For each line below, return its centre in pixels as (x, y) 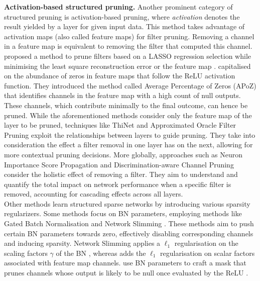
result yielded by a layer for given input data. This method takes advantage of (124, 26)
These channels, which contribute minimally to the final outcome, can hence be (126, 105)
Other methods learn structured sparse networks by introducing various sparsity (127, 203)
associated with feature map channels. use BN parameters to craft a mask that (125, 263)
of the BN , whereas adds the (101, 253)
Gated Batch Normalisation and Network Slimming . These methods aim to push (129, 223)
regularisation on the (206, 243)
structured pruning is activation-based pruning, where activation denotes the (122, 16)
